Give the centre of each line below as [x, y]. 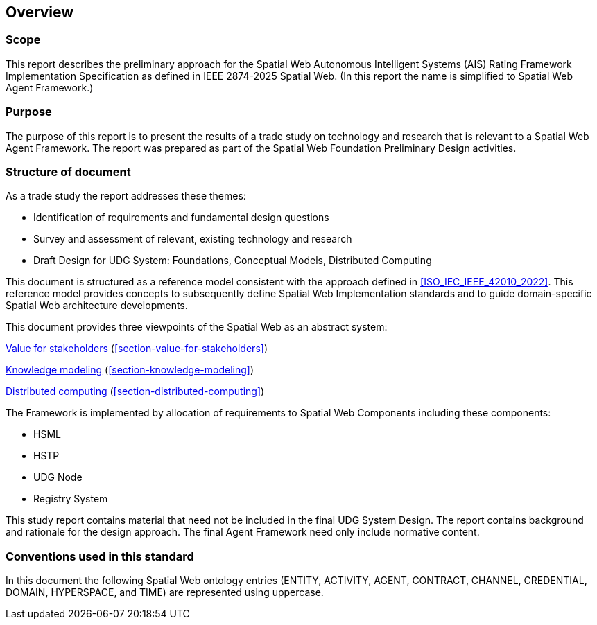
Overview [40, 12]
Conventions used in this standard [100, 556]
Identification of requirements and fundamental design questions [181, 218]
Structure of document [68, 171]
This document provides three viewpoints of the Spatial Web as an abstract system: [197, 327]
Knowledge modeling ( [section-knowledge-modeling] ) [130, 370]
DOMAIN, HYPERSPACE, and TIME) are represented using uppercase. [165, 592]
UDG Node [58, 477]
